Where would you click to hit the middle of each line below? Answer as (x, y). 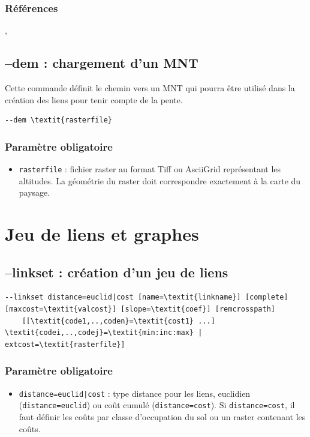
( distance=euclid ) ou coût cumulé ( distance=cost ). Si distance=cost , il (157, 405)
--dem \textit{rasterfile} (58, 120)
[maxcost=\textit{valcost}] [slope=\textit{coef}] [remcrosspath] (140, 309)
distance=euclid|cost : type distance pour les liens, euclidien (135, 393)
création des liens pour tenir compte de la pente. (94, 99)
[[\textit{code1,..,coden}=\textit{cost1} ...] (118, 321)
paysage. (34, 192)
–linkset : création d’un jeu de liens (117, 272)
